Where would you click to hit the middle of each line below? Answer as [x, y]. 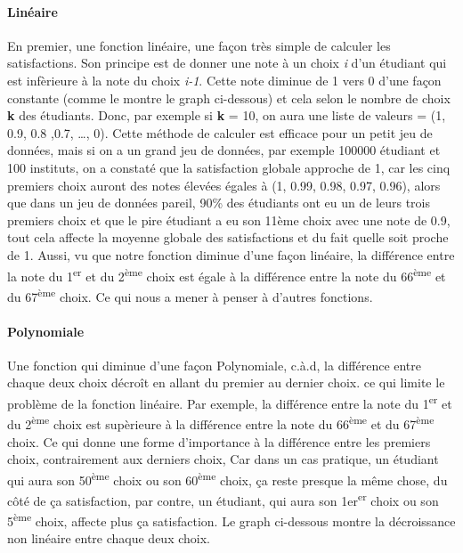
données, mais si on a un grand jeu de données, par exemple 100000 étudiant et [224, 150]
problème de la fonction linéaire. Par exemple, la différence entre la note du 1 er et [230, 402]
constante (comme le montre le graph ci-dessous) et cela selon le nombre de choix [229, 98]
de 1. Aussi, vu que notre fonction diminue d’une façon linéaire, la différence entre [231, 254]
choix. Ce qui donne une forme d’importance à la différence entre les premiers [219, 441]
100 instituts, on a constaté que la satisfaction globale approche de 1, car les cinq [229, 167]
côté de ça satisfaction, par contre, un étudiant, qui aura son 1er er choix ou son [223, 499]
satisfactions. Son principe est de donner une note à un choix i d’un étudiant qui [227, 63]
